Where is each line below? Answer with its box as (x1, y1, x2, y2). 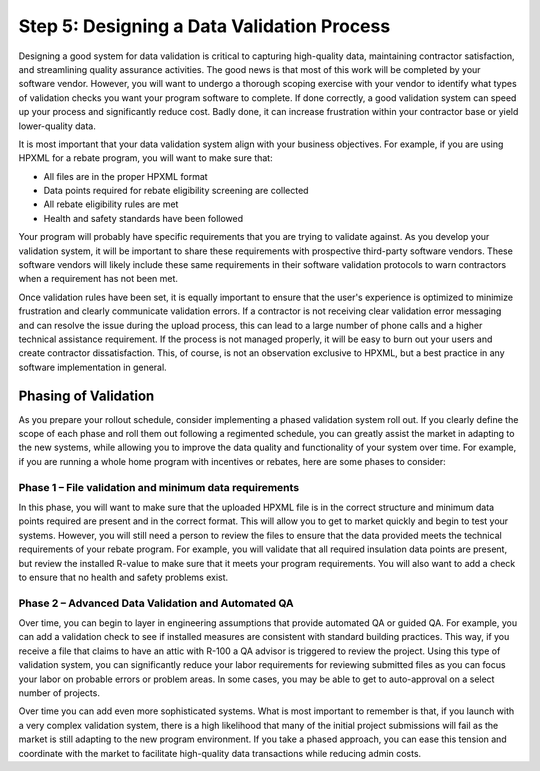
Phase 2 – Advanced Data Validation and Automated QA (18, 596, 294, 610)
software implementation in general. (18, 361, 167, 373)
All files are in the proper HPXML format (43, 170, 209, 182)
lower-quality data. (18, 120, 97, 132)
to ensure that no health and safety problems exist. (18, 571, 229, 583)
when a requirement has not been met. (18, 273, 179, 285)
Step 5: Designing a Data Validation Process (18, 15, 391, 37)
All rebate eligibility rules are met (43, 198, 179, 210)
